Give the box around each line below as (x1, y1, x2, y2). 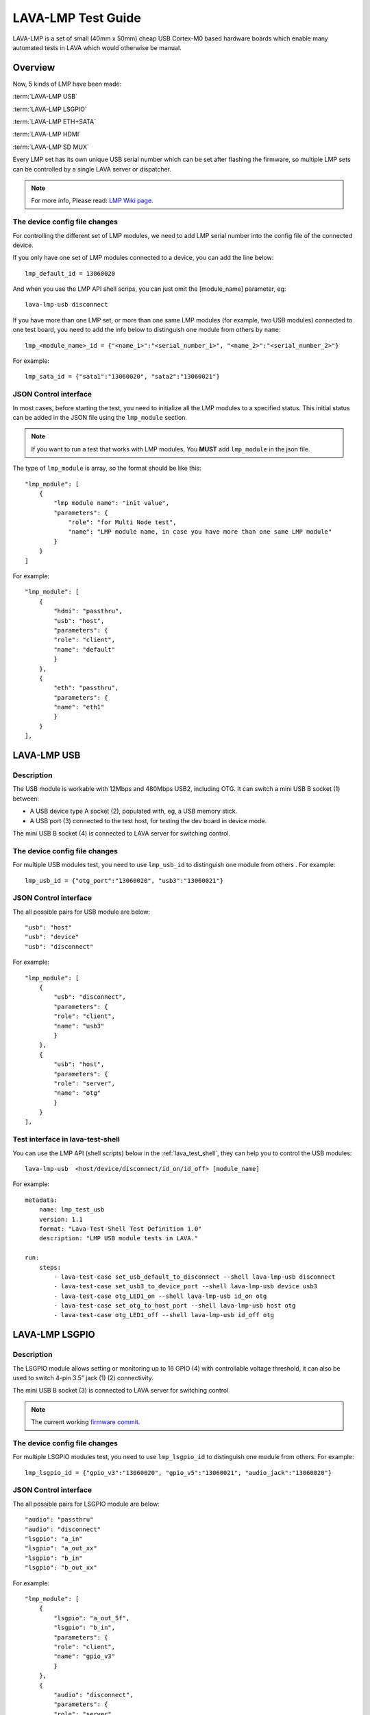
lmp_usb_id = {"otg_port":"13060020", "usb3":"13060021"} (25, 877, 224, 884)
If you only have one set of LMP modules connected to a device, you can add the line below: (12, 254, 274, 262)
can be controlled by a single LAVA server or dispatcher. (12, 165, 171, 173)
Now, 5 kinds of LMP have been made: (12, 80, 122, 88)
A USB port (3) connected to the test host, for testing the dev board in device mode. (29, 816, 267, 825)
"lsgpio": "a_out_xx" (25, 1544, 97, 1552)
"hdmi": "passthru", (53, 607, 123, 615)
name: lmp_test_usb (38, 1206, 105, 1214)
